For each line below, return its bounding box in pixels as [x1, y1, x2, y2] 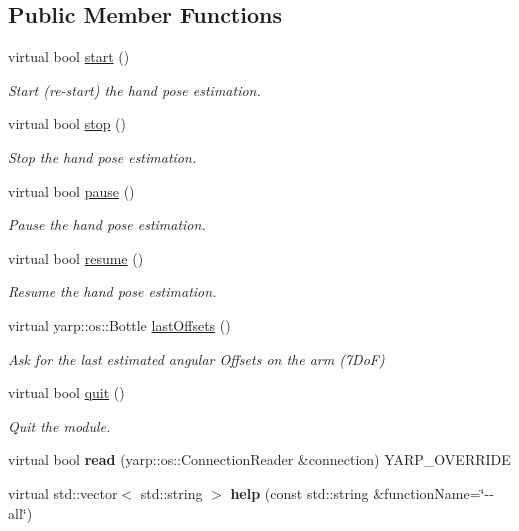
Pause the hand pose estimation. [8, 214, 206, 235]
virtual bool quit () [8, 382, 125, 403]
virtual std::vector [8, 482, 118, 503]
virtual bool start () [8, 46, 130, 67]
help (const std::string [230, 482, 369, 503]
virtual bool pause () [8, 180, 135, 201]
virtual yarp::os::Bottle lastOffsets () [8, 314, 231, 335]
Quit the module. [8, 415, 111, 436]
